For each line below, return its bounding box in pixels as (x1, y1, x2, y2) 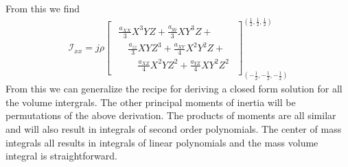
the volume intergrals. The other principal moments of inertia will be (5, 94, 296, 109)
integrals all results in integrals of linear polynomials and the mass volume (5, 135, 318, 149)
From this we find (5, 1, 80, 15)
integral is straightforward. (5, 149, 117, 163)
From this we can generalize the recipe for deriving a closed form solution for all (5, 81, 343, 96)
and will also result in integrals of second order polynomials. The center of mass (5, 122, 342, 136)
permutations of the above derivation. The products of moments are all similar (5, 108, 336, 123)
